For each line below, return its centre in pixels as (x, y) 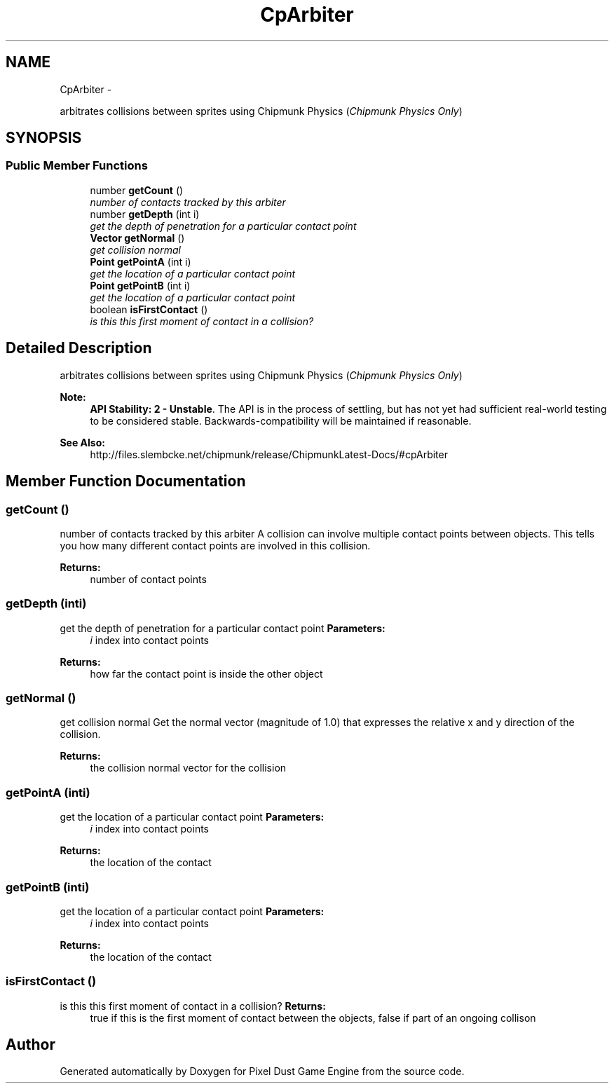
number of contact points (148, 579)
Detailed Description (79, 348)
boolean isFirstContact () (149, 309)
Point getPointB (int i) (140, 285)
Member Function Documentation (126, 481)
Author (30, 1045)
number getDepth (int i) (145, 214)
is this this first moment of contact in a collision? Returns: (193, 1006)
